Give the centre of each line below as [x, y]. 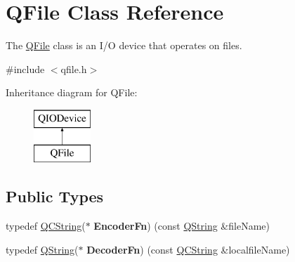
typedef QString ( [42, 249]
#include [25, 68]
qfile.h [74, 68]
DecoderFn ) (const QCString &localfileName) [188, 249]
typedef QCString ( [46, 226]
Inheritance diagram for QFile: [72, 92]
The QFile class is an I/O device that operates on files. [124, 45]
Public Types [55, 196]
